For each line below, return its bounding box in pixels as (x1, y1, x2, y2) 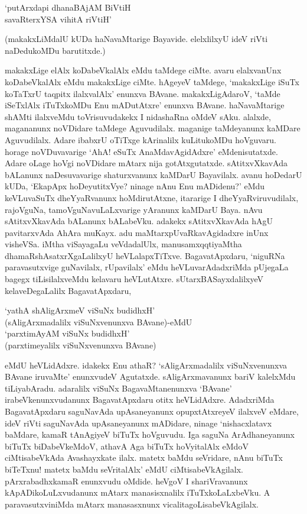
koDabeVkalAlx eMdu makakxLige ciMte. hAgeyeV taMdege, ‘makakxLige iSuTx (5, 75, 299, 88)
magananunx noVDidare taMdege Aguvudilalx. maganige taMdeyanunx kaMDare (5, 122, 301, 134)
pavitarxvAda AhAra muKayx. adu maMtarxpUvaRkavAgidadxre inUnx (5, 226, 269, 238)
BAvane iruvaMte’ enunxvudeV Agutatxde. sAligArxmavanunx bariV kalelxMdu (5, 370, 296, 383)
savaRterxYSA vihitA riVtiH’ (5, 12, 112, 25)
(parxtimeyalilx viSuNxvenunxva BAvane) (5, 339, 156, 351)
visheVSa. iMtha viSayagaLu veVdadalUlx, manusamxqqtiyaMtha (5, 238, 242, 250)
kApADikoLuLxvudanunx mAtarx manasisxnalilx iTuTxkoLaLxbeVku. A (5, 486, 270, 499)
